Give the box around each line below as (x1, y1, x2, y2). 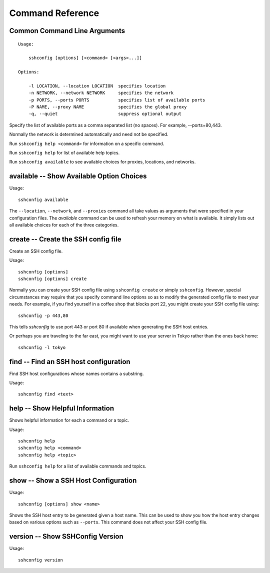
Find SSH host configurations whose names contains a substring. (9, 370, 144, 376)
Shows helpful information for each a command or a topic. (9, 417, 129, 423)
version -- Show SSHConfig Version (9, 532, 123, 541)
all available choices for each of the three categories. (9, 221, 119, 227)
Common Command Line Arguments (9, 26, 125, 35)
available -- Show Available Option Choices (9, 172, 147, 180)
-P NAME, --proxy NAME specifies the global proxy (28, 104, 187, 110)
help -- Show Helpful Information (9, 404, 114, 412)
